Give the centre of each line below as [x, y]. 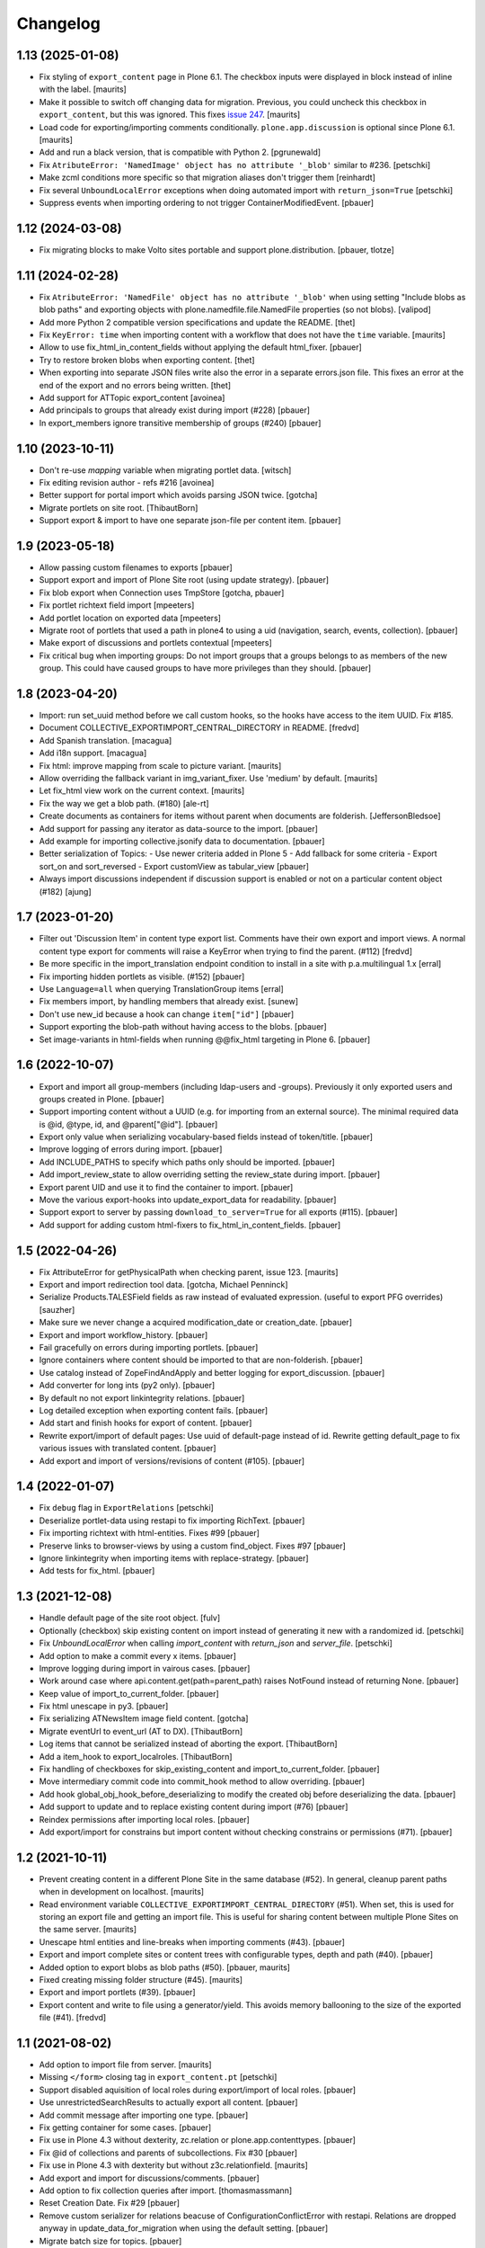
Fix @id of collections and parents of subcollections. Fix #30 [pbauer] [168, 2153]
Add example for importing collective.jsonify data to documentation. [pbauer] [182, 841]
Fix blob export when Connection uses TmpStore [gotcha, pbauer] [162, 593]
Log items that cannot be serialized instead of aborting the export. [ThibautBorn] [188, 1744]
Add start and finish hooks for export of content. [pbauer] [145, 1423]
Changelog [58, 23]
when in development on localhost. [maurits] [122, 1892]
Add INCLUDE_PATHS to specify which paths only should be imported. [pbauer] [187, 1162]
